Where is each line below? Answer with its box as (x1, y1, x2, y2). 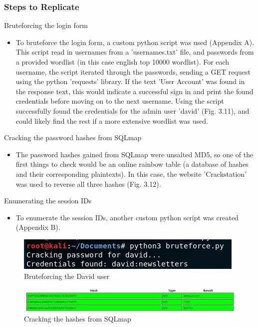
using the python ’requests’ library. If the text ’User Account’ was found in (15, 76, 245, 87)
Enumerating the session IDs (4, 195, 92, 206)
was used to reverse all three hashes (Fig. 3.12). (15, 178, 161, 189)
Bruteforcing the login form (4, 20, 88, 31)
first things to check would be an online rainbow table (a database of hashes (15, 159, 249, 169)
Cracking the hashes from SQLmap (24, 313, 131, 324)
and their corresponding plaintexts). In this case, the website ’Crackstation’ (15, 168, 247, 179)
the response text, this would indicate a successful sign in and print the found (15, 86, 254, 96)
